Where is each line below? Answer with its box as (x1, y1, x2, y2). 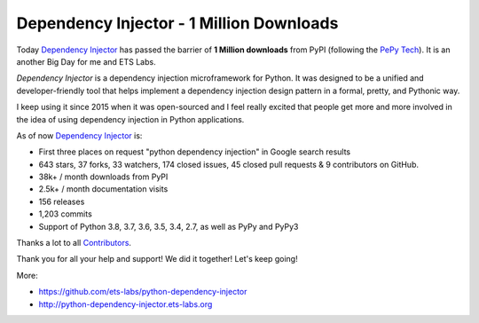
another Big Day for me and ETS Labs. (16, 56, 156, 67)
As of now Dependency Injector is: (16, 130, 143, 141)
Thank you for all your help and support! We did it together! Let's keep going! (16, 254, 298, 264)
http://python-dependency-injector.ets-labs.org (38, 298, 213, 310)
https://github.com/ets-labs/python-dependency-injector (38, 287, 247, 297)
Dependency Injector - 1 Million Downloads (16, 13, 339, 33)
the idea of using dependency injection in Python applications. (16, 114, 245, 124)
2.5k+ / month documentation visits (38, 184, 169, 194)
